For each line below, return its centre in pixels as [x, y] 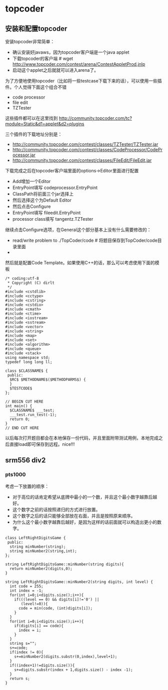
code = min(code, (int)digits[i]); [55, 608]
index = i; [30, 630]
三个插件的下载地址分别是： [34, 134]
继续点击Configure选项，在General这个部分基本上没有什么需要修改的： [78, 230]
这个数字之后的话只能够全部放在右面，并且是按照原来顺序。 [74, 516]
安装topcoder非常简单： [30, 41]
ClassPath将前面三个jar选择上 [43, 194]
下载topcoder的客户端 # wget [43, 59]
